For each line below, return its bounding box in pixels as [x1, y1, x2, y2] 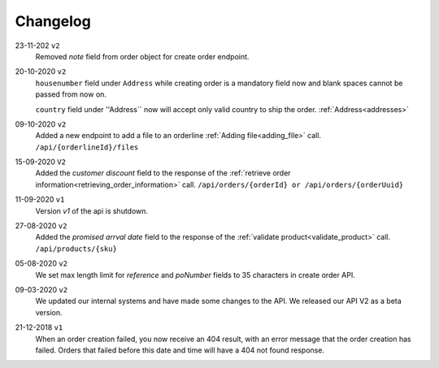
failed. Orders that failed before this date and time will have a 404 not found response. [35, 345, 325, 355]
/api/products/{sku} [35, 244, 118, 253]
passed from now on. [35, 89, 107, 99]
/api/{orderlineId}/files [35, 142, 139, 152]
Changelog [15, 12, 91, 30]
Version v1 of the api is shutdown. [35, 206, 149, 215]
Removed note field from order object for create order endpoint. [35, 51, 250, 61]
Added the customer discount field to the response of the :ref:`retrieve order [35, 168, 292, 178]
